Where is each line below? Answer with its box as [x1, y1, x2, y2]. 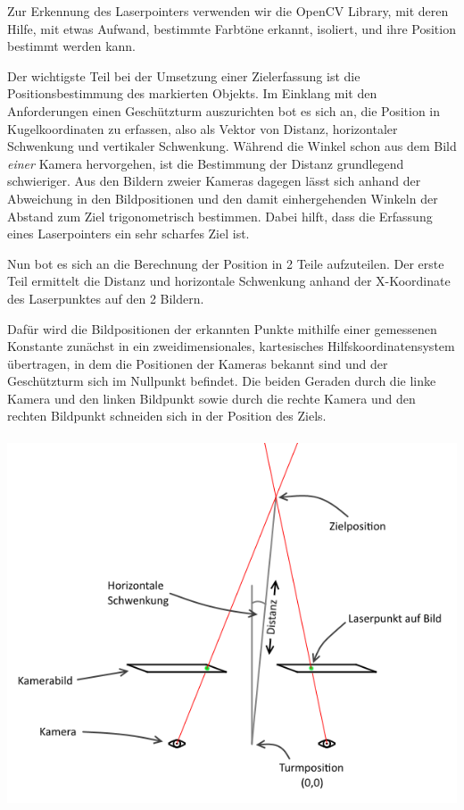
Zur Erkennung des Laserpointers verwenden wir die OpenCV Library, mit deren [7, 2, 449, 20]
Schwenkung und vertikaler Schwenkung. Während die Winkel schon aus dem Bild [7, 137, 457, 155]
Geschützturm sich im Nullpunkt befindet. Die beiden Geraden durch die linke [7, 372, 436, 390]
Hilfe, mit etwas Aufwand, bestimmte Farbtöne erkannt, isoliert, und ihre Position [7, 19, 456, 38]
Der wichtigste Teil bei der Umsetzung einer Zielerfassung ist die [7, 66, 360, 85]
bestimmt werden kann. [7, 37, 137, 55]
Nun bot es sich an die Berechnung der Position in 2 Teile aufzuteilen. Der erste [7, 254, 444, 272]
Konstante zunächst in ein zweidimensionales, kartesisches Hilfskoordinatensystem [7, 337, 455, 355]
